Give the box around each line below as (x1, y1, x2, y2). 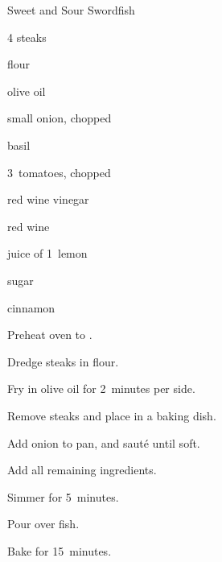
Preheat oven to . (7, 326, 92, 343)
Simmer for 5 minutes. (7, 488, 119, 505)
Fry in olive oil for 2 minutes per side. (7, 380, 195, 397)
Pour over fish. (7, 515, 80, 532)
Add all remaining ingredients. (7, 461, 157, 478)
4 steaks (7, 28, 47, 45)
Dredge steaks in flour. (7, 353, 119, 370)
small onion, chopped (7, 110, 112, 126)
